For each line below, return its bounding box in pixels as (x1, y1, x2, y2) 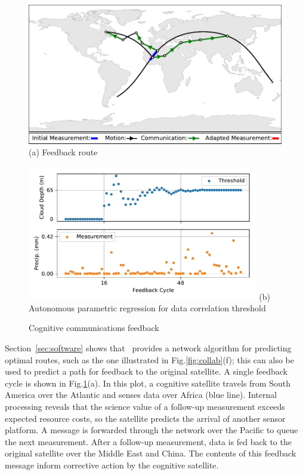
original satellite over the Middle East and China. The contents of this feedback (5, 447, 296, 459)
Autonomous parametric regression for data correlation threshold (29, 301, 266, 314)
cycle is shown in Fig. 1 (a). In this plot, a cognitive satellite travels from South (5, 376, 290, 389)
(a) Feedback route (29, 146, 98, 158)
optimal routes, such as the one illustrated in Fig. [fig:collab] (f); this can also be (5, 353, 294, 366)
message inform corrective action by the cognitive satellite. (5, 459, 219, 471)
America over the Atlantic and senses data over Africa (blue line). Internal (5, 388, 277, 401)
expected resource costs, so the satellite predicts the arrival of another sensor (5, 412, 286, 424)
